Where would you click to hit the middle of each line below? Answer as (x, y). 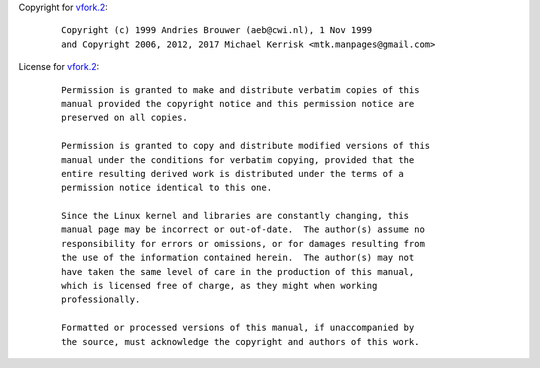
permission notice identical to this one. (167, 188)
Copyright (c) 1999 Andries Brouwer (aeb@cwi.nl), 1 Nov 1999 (217, 30)
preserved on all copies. (125, 118)
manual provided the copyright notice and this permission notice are (238, 103)
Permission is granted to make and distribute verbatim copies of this (240, 89)
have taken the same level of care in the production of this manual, (238, 271)
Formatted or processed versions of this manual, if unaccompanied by (238, 328)
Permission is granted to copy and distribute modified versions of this (246, 146)
